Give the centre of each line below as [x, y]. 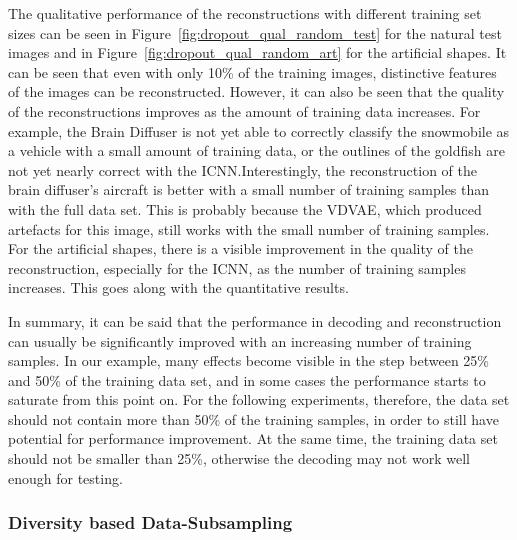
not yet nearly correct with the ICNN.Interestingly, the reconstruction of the [242, 169]
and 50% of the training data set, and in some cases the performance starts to [247, 379]
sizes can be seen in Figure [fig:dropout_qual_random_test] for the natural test [255, 32]
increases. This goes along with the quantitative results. [178, 287]
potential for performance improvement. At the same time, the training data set [253, 438]
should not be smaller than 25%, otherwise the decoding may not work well [239, 458]
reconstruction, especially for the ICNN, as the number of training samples [237, 267]
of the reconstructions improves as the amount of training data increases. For [244, 110]
